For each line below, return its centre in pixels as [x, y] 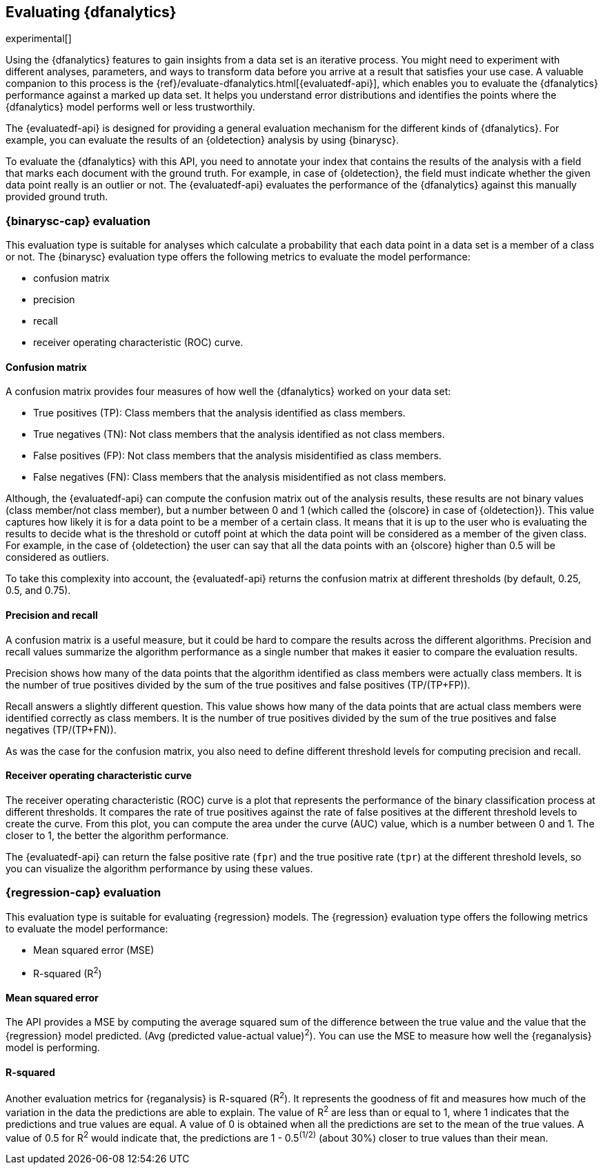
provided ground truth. [57, 197]
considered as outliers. [57, 557]
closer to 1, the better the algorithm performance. [117, 835]
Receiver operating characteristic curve [99, 776]
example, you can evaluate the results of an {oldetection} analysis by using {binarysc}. [202, 140]
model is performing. [53, 1048]
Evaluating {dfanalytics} [91, 12]
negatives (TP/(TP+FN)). [61, 729]
